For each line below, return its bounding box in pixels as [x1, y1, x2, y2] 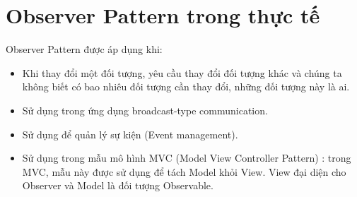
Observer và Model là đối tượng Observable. [22, 178, 213, 193]
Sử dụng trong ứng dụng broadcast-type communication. [22, 102, 268, 117]
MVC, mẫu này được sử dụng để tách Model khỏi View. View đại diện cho [22, 164, 346, 179]
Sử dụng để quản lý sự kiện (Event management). [22, 126, 238, 141]
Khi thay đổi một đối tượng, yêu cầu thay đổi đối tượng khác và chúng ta [22, 65, 342, 80]
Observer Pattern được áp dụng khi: [6, 42, 163, 56]
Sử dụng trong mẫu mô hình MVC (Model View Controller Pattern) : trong [22, 150, 351, 165]
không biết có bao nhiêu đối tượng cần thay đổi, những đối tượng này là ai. [22, 79, 350, 94]
